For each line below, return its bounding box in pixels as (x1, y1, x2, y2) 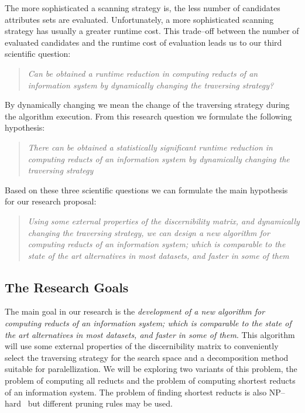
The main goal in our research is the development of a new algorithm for (5, 305, 265, 318)
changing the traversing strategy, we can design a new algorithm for (28, 226, 270, 238)
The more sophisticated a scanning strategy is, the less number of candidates (5, 2, 280, 13)
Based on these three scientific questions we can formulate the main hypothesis (5, 183, 288, 196)
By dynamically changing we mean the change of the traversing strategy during (5, 98, 290, 111)
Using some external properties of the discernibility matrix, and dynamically (28, 214, 300, 227)
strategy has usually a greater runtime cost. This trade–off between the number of (5, 25, 299, 37)
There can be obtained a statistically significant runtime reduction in (28, 141, 273, 153)
